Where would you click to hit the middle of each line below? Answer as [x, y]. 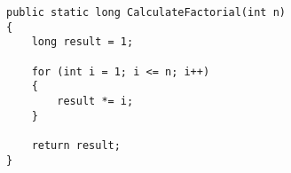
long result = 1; [83, 42]
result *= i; [95, 101]
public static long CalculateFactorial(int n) [146, 12]
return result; [76, 145]
